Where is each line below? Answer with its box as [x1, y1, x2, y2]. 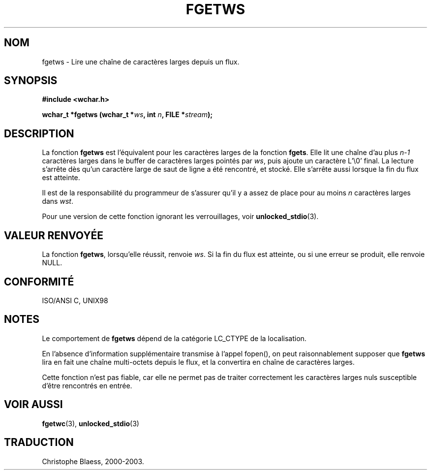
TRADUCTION [4, 436, 74, 449]
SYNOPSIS [4, 74, 58, 87]
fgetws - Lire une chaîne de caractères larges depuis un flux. [42, 57, 240, 66]
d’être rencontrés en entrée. [42, 381, 132, 390]
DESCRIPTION [4, 127, 74, 140]
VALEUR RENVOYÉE [4, 229, 103, 242]
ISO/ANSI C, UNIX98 [42, 296, 108, 305]
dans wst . [42, 197, 73, 206]
